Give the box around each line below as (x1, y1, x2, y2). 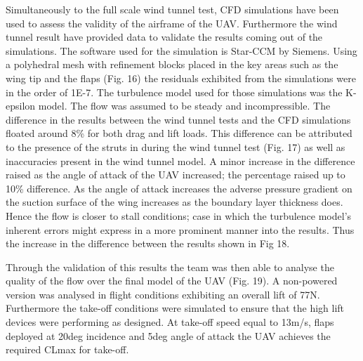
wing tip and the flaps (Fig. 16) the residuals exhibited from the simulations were (6, 70, 356, 85)
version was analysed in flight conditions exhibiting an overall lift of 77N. (6, 287, 320, 301)
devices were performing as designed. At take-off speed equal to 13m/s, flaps (6, 315, 334, 329)
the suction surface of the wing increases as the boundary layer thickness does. (6, 195, 343, 209)
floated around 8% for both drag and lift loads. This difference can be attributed (6, 126, 352, 140)
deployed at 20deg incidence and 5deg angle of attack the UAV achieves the (6, 328, 331, 343)
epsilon (6, 98, 36, 113)
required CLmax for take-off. (6, 342, 129, 357)
